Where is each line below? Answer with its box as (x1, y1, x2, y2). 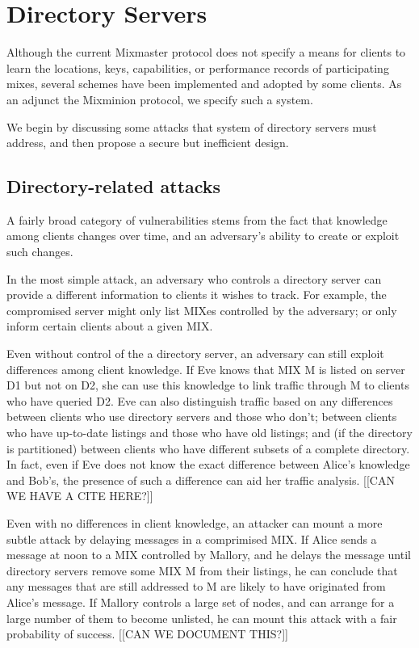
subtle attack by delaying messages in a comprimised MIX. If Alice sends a (6, 530, 377, 547)
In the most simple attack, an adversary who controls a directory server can (6, 270, 382, 287)
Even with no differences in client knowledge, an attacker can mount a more (6, 514, 383, 531)
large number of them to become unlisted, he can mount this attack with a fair (6, 609, 397, 626)
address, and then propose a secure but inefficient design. (6, 134, 289, 151)
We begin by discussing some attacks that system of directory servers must (6, 118, 377, 135)
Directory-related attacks (6, 174, 221, 199)
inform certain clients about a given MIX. (6, 318, 213, 335)
